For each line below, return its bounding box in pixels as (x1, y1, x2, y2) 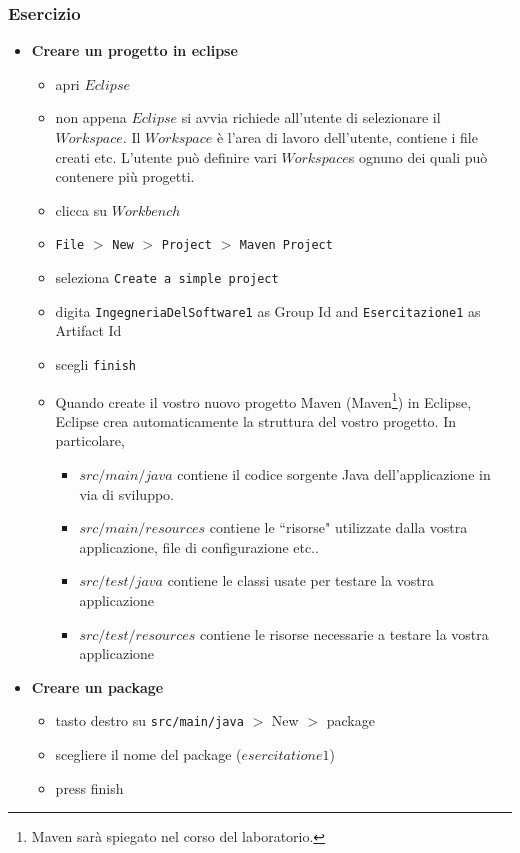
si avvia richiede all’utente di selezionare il (181, 107, 441, 128)
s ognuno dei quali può (348, 146, 488, 167)
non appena (55, 107, 127, 128)
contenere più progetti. (55, 166, 195, 187)
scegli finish (55, 353, 136, 374)
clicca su (55, 199, 107, 220)
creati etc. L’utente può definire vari (55, 146, 277, 167)
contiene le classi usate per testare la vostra (167, 570, 435, 591)
